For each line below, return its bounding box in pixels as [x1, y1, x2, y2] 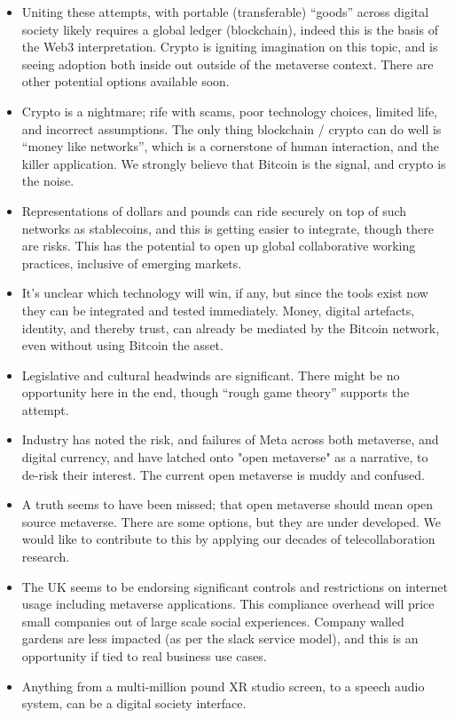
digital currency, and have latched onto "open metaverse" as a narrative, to [21, 448, 428, 467]
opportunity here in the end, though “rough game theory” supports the [21, 383, 410, 402]
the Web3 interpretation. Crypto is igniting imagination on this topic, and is [21, 37, 438, 56]
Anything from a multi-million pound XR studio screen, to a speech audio [21, 676, 425, 695]
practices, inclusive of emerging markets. [21, 253, 242, 272]
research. [21, 547, 70, 566]
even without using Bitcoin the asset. [21, 336, 224, 355]
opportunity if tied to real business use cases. [21, 647, 267, 665]
